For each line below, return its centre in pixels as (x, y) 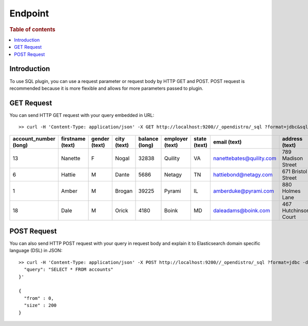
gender (100, 138)
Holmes (291, 191)
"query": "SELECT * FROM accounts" (69, 270)
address (292, 138)
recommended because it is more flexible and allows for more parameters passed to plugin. (107, 88)
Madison (293, 158)
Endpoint (29, 13)
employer (176, 138)
